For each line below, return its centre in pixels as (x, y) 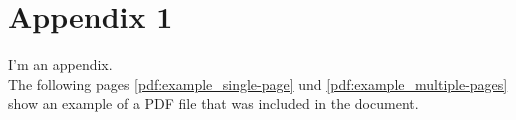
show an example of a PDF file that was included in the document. (213, 103)
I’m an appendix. (60, 64)
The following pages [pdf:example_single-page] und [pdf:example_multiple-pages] (258, 83)
